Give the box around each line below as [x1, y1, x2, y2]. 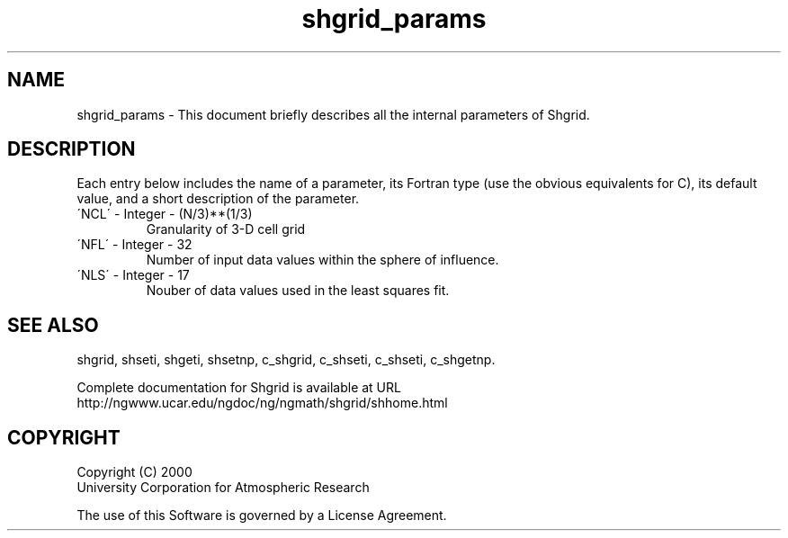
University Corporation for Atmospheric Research [76, 480, 370, 496]
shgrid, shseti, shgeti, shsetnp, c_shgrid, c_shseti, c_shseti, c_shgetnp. [76, 352, 496, 368]
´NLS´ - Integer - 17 [76, 267, 190, 283]
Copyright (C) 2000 [76, 464, 193, 480]
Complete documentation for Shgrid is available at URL [76, 380, 401, 396]
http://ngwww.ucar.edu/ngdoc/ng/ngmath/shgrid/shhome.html [76, 395, 448, 411]
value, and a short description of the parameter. [76, 191, 360, 207]
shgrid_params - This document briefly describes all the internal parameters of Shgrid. [76, 106, 590, 122]
